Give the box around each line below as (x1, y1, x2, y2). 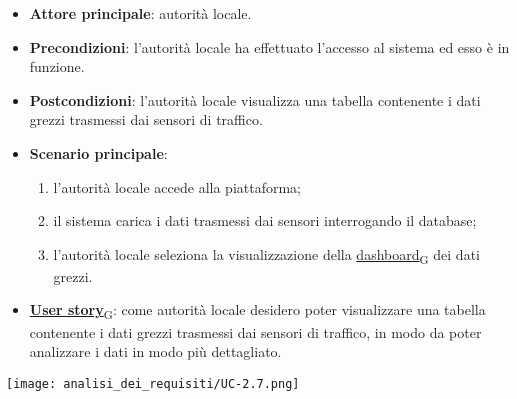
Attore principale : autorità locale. (29, 3, 252, 23)
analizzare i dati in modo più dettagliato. (29, 341, 282, 362)
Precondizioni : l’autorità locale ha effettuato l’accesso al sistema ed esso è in (29, 36, 510, 57)
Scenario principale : (29, 142, 168, 163)
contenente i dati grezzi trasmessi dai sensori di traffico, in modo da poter (29, 321, 482, 342)
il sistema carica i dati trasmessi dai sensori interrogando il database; (53, 210, 477, 231)
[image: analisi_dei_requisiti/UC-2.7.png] (6, 376, 300, 391)
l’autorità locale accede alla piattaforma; (53, 176, 302, 197)
